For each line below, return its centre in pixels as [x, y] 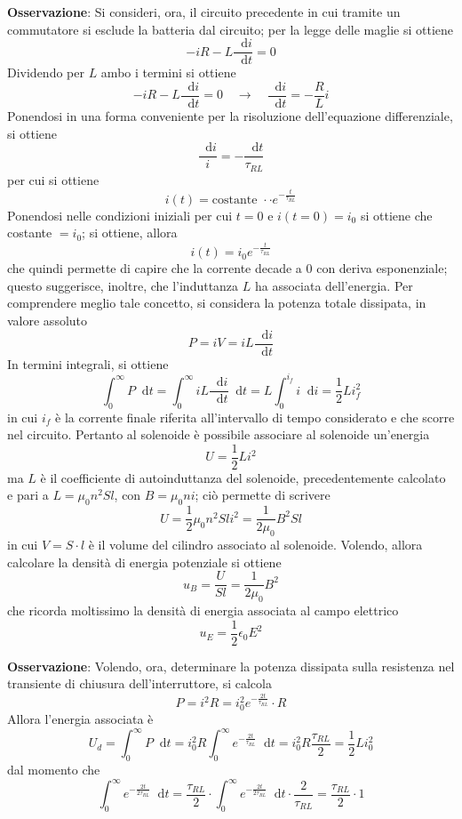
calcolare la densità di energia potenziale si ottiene [144, 562]
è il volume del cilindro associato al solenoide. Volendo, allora [255, 545]
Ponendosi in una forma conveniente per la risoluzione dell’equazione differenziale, [230, 115]
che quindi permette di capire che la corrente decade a [155, 268]
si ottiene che [396, 215]
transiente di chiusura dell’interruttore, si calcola [139, 683]
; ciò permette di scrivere [263, 495]
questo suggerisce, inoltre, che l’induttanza [123, 285]
